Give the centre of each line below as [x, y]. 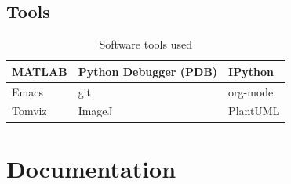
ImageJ [95, 111]
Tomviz [29, 111]
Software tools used [145, 44]
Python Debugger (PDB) [148, 71]
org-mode [251, 91]
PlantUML [254, 111]
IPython [251, 71]
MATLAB [40, 71]
